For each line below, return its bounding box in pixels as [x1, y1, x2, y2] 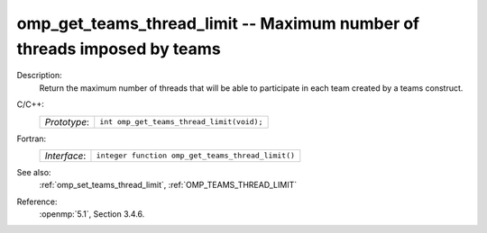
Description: [16, 70, 62, 81]
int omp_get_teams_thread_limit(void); [99, 117, 263, 127]
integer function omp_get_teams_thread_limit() [96, 151, 296, 161]
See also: [16, 166, 51, 177]
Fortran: [16, 133, 47, 144]
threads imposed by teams [16, 39, 221, 58]
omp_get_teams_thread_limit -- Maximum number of [16, 13, 419, 33]
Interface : [44, 149, 87, 162]
